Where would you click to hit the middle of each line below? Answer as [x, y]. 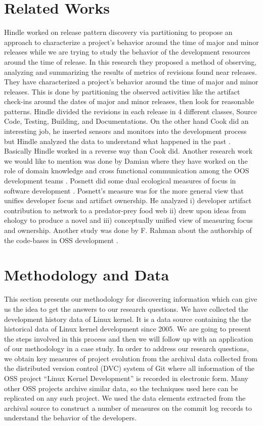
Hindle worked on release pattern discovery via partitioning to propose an [118, 32]
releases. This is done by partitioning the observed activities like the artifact [122, 91]
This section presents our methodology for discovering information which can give [131, 299]
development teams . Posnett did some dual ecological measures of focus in [120, 181]
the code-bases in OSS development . [61, 240]
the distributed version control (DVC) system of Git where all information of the [129, 368]
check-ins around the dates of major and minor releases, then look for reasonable [129, 101]
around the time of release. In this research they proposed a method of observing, [130, 61]
